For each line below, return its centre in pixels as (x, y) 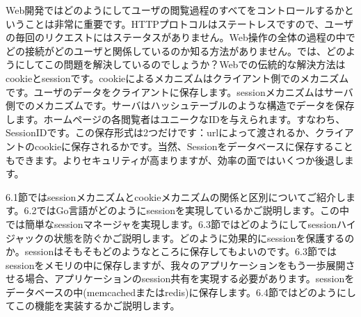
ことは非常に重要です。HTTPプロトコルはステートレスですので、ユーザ (189, 23)
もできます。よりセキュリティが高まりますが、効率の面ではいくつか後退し (175, 160)
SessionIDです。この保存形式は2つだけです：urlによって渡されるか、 (160, 132)
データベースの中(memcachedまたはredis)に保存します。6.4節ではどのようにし (181, 292)
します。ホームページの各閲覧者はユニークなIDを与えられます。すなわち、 (176, 119)
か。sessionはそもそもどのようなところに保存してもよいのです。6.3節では (171, 251)
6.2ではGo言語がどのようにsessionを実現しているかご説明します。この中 (187, 210)
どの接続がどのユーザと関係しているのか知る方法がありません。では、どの (176, 50)
